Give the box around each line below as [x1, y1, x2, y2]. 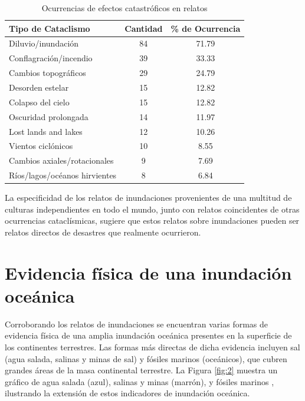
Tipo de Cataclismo [9, 22, 90, 34]
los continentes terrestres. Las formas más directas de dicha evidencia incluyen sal [5, 341, 300, 353]
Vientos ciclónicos [9, 140, 73, 152]
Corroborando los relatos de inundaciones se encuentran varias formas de [5, 317, 268, 330]
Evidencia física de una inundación [5, 260, 292, 284]
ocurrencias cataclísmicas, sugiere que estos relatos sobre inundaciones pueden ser [5, 214, 300, 227]
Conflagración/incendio [9, 52, 93, 64]
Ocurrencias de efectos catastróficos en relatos [41, 2, 208, 14]
